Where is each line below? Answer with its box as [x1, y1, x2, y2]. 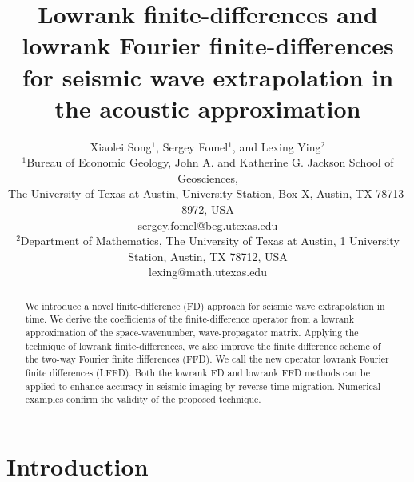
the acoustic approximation [54, 91, 361, 124]
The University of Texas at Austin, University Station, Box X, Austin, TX [8, 185, 372, 202]
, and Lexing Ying [232, 138, 321, 155]
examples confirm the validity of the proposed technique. [25, 392, 261, 406]
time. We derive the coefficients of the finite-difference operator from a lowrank [25, 312, 354, 326]
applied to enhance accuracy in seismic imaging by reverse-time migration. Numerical [25, 379, 381, 392]
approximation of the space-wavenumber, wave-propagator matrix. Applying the [25, 326, 359, 339]
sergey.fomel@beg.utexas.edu [137, 216, 278, 233]
